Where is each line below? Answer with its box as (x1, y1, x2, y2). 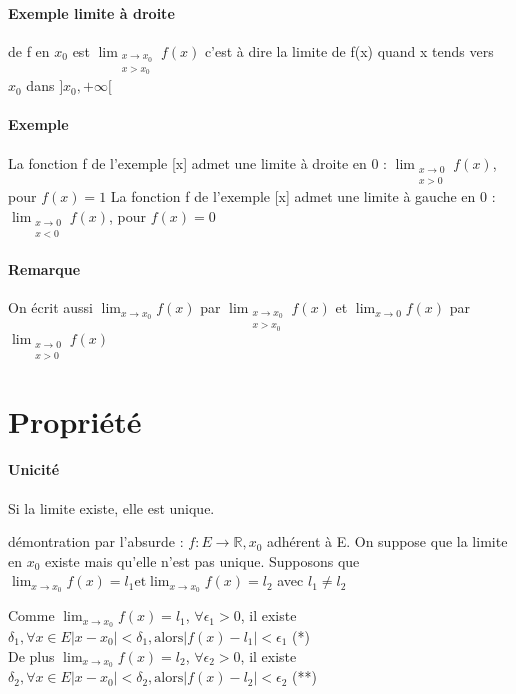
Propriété (8, 400, 142, 441)
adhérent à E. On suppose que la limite (267, 531, 508, 552)
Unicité (8, 459, 60, 480)
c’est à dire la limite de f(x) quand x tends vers (204, 40, 494, 61)
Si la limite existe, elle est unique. (8, 497, 215, 518)
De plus (8, 645, 55, 666)
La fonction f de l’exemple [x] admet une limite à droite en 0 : (8, 152, 387, 173)
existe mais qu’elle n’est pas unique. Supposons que (45, 550, 360, 571)
